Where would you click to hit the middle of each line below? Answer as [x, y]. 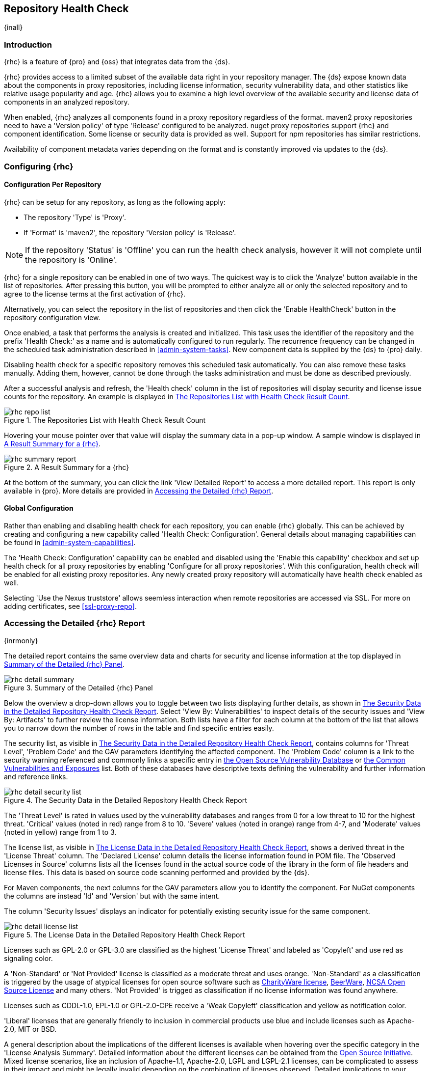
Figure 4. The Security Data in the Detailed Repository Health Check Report [126, 800]
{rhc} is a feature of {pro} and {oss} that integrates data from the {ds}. [117, 62]
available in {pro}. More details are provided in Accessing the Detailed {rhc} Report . [139, 491]
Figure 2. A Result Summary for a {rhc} [67, 467]
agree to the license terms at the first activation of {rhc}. [95, 294]
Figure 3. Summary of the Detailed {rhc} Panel [78, 687]
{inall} [13, 27]
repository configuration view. [52, 317]
